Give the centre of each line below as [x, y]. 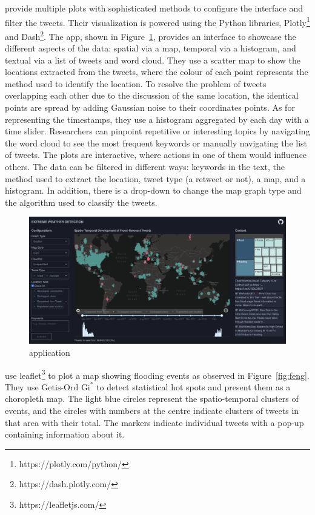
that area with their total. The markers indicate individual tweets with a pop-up [154, 422]
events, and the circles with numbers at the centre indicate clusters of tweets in [152, 410]
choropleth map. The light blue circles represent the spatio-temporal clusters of [152, 399]
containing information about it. [65, 434]
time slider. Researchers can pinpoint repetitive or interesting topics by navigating [157, 131]
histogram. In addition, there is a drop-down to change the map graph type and [153, 190]
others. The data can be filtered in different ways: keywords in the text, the [145, 167]
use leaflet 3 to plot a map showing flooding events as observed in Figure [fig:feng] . [157, 374]
